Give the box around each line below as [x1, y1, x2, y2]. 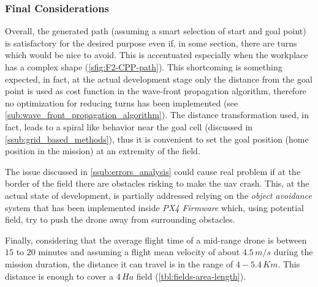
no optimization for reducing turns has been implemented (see [5, 96, 238, 109]
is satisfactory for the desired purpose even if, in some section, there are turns [5, 36, 297, 49]
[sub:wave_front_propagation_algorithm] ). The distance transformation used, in [5, 108, 309, 121]
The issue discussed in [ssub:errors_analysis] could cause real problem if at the [5, 165, 301, 177]
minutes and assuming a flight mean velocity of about [38, 245, 240, 258]
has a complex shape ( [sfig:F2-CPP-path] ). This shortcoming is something [5, 61, 282, 73]
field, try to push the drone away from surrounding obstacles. [5, 213, 235, 226]
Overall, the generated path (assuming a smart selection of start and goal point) [5, 24, 306, 37]
